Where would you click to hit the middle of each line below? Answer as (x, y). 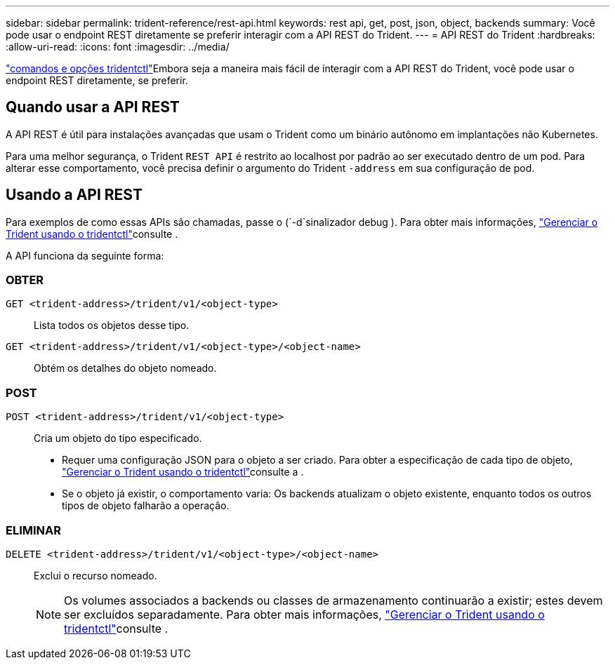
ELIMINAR (34, 530)
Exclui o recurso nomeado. (95, 575)
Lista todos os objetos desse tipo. (112, 325)
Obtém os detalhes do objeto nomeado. (125, 368)
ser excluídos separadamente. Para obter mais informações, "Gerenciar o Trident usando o (304, 614)
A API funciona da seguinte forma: (85, 255)
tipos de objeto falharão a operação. (146, 506)
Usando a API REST (74, 195)
